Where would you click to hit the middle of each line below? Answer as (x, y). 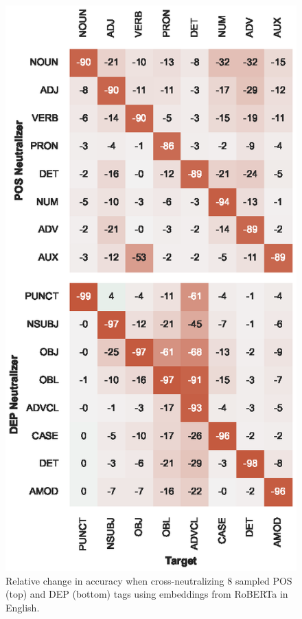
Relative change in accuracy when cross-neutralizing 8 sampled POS (149, 580)
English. (23, 608)
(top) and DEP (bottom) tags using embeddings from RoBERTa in (147, 594)
